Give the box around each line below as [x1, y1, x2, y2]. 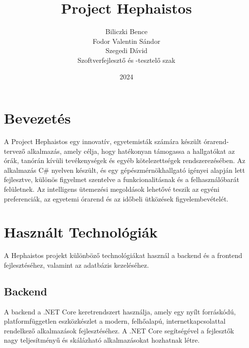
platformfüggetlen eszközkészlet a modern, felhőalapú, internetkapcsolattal [4, 316, 226, 326]
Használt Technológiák [4, 222, 158, 242]
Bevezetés [4, 108, 71, 128]
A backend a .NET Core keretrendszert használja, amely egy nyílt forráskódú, [4, 306, 236, 316]
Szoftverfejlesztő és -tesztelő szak [77, 55, 176, 65]
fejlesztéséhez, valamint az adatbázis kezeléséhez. [4, 259, 149, 270]
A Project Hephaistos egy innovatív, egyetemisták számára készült [4, 136, 202, 147]
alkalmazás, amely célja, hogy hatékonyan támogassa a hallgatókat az [27, 146, 235, 156]
